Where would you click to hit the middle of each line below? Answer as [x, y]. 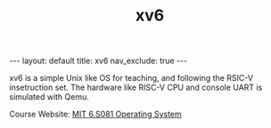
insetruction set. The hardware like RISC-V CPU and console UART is [136, 88]
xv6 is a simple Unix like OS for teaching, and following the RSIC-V [131, 78]
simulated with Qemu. [49, 97]
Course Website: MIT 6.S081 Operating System [96, 114]
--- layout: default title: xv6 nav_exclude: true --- [99, 61]
